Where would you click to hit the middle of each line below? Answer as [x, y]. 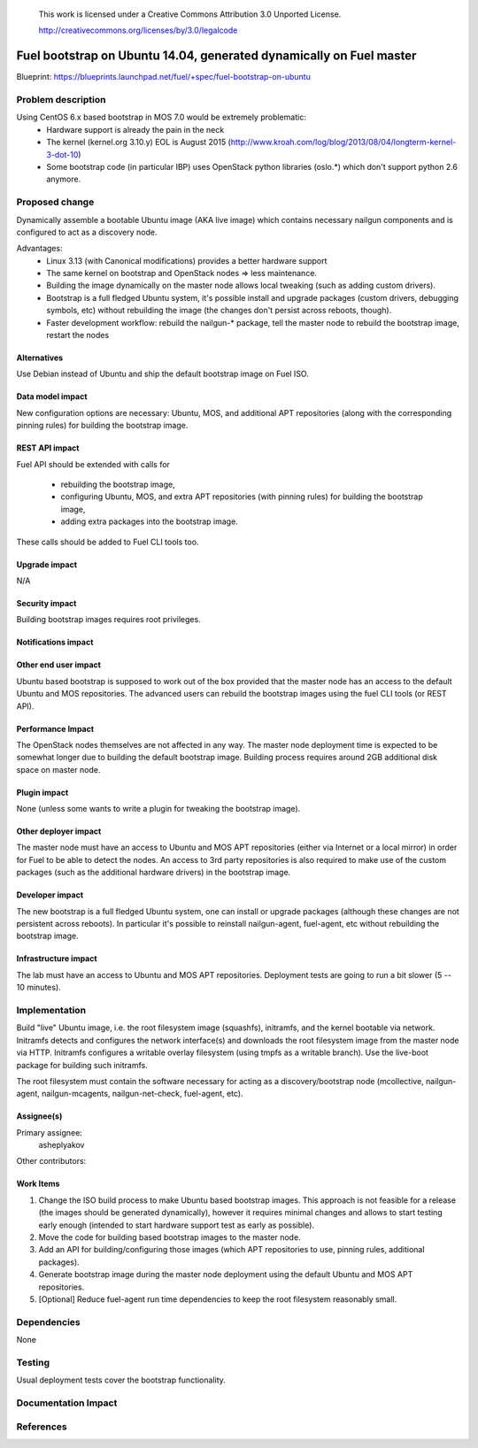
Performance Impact [55, 728]
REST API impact [48, 448]
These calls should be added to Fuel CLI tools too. [108, 542]
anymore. [64, 179]
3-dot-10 [62, 154]
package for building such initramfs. [82, 1065]
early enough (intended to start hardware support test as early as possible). [176, 1225]
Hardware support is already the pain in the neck [135, 129]
